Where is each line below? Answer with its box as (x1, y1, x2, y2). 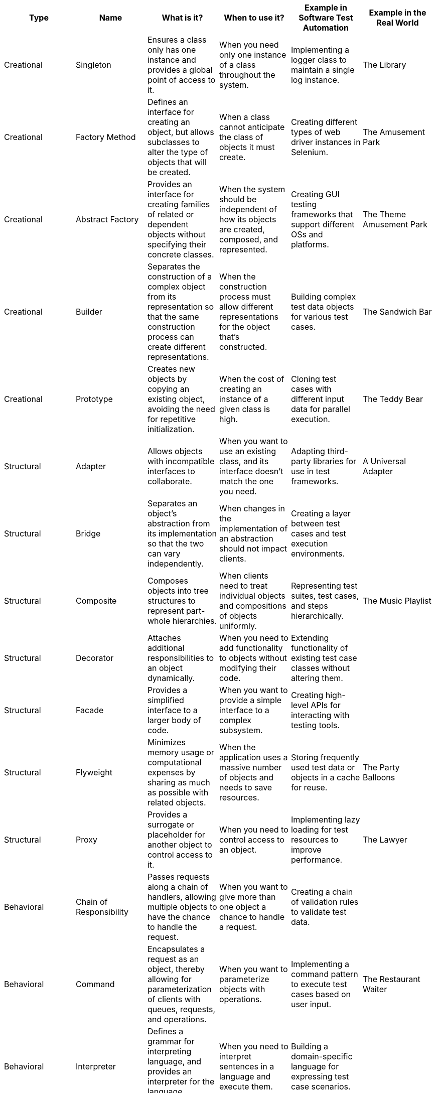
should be (219, 194, 257, 204)
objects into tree (147, 586, 209, 596)
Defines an (147, 97, 188, 107)
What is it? (162, 13, 203, 23)
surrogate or (147, 819, 194, 830)
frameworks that (290, 209, 353, 219)
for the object (219, 322, 270, 332)
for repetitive (147, 414, 196, 424)
